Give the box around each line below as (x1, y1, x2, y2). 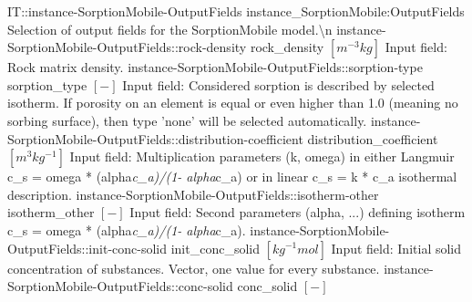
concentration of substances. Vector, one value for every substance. (7, 258, 380, 277)
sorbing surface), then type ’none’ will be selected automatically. (7, 110, 367, 130)
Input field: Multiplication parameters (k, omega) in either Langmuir (69, 147, 455, 166)
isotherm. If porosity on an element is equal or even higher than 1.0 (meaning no (7, 93, 458, 112)
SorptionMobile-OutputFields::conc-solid (7, 276, 233, 296)
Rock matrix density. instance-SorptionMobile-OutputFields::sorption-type (7, 57, 423, 77)
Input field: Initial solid (331, 238, 462, 257)
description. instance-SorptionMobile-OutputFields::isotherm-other (7, 184, 379, 203)
